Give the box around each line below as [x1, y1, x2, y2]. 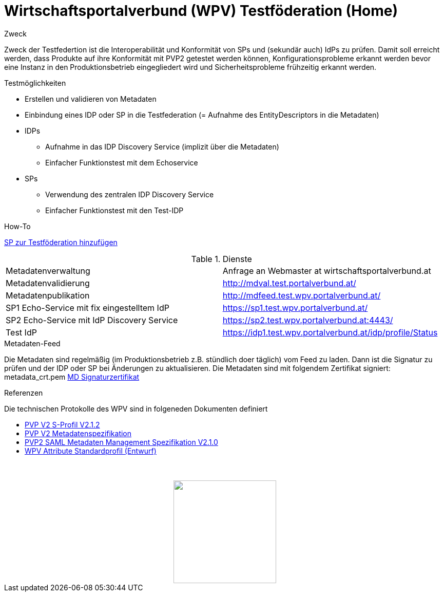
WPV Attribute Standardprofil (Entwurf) [25, 446, 157, 455]
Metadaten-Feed [4, 339, 61, 348]
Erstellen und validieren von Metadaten [25, 94, 157, 103]
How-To [4, 221, 31, 231]
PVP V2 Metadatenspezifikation [25, 429, 132, 438]
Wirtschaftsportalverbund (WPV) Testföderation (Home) [4, 2, 398, 20]
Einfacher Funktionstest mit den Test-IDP [45, 206, 184, 215]
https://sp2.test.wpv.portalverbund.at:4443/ [222, 314, 393, 325]
